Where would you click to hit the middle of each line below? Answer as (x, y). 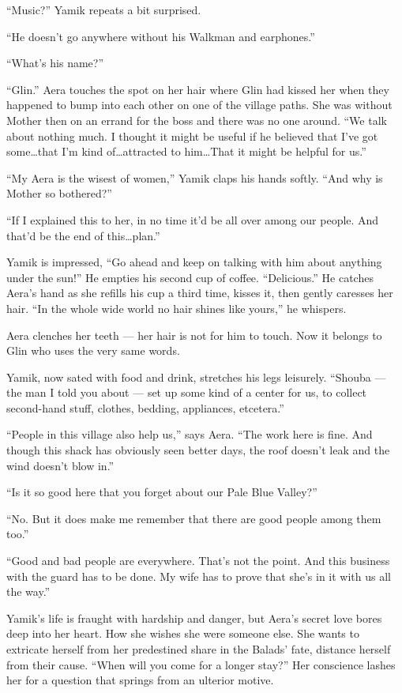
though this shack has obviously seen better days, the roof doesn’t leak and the (198, 450)
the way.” (28, 591)
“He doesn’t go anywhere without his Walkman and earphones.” (161, 36)
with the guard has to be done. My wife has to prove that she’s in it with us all (199, 576)
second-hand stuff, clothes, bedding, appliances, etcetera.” (145, 407)
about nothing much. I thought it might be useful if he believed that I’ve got (192, 136)
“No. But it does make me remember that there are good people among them (194, 518)
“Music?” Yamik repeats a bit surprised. (104, 9)
